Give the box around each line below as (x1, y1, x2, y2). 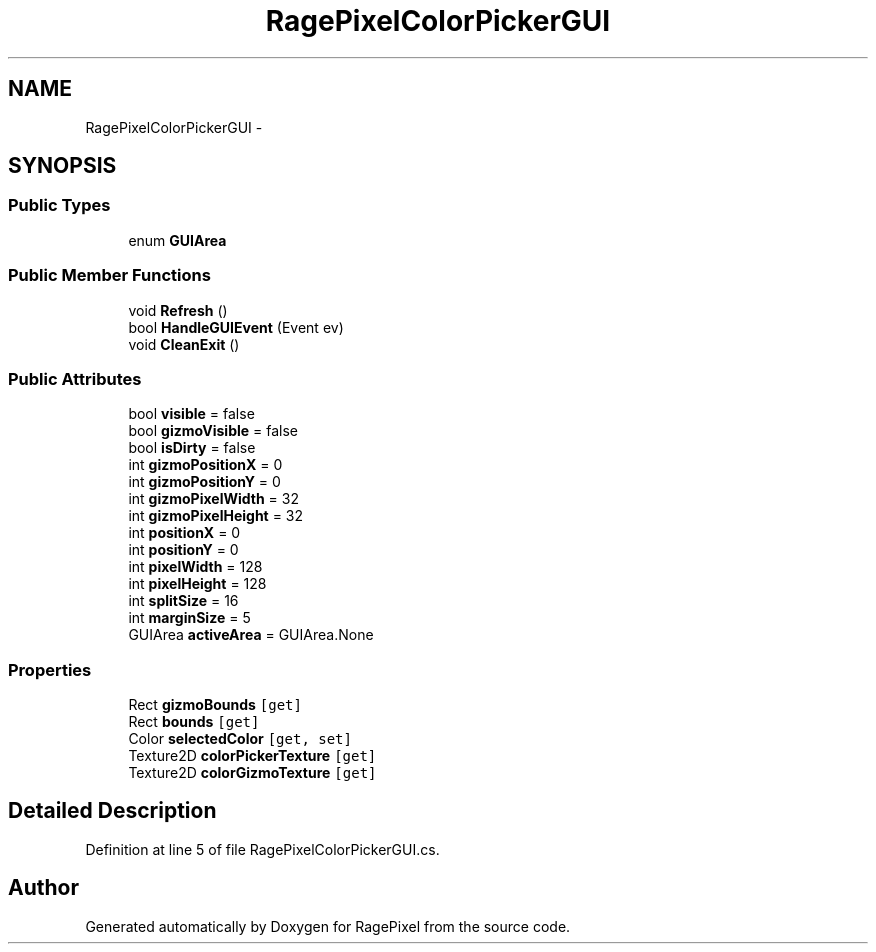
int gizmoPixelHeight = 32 (128, 507, 304, 525)
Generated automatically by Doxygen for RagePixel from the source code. (85, 917, 571, 935)
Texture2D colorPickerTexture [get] (128, 747, 377, 765)
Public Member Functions (8, 265, 211, 286)
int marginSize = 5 (128, 609, 251, 627)
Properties (8, 659, 92, 680)
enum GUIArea (128, 231, 227, 249)
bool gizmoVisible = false (128, 422, 299, 440)
